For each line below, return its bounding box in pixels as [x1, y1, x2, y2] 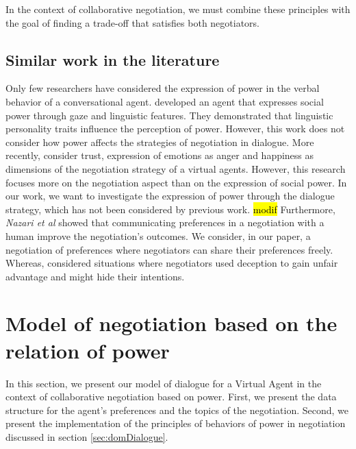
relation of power [5, 336, 170, 364]
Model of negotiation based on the [5, 309, 338, 337]
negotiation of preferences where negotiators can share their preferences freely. [5, 242, 333, 256]
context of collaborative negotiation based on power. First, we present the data [5, 389, 337, 404]
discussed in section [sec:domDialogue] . [5, 429, 168, 444]
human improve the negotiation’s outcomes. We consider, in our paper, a [5, 228, 311, 243]
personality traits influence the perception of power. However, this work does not [5, 121, 345, 136]
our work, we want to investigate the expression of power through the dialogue [5, 189, 335, 203]
